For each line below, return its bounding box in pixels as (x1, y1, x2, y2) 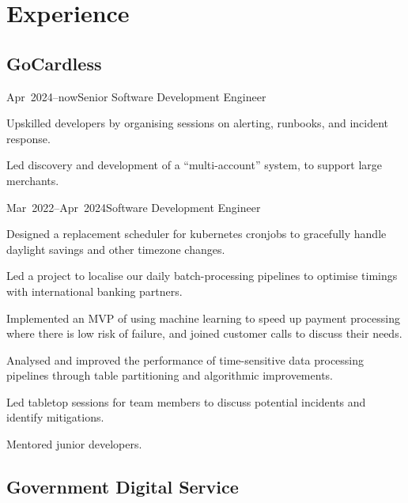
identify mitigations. (6, 409, 104, 425)
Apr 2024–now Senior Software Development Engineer (6, 88, 266, 104)
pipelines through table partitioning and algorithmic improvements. (6, 367, 333, 384)
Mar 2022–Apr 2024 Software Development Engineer (6, 199, 261, 215)
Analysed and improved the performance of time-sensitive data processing (6, 351, 365, 368)
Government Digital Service (6, 475, 239, 499)
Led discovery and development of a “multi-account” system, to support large (6, 157, 383, 173)
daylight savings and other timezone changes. (6, 240, 225, 257)
